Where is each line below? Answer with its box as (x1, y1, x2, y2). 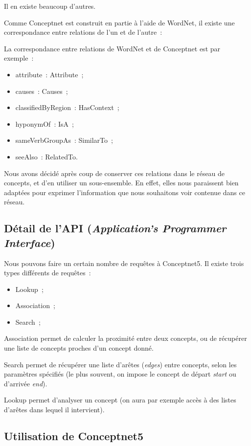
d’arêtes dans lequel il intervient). (4, 404, 105, 415)
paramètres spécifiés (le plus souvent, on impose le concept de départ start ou (4, 369, 236, 379)
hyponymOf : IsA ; (15, 118, 74, 129)
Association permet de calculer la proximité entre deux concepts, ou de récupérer (4, 333, 247, 343)
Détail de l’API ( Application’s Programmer (4, 221, 227, 236)
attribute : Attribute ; (15, 69, 84, 79)
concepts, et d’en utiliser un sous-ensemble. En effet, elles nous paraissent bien (4, 178, 239, 188)
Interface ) (4, 235, 55, 250)
